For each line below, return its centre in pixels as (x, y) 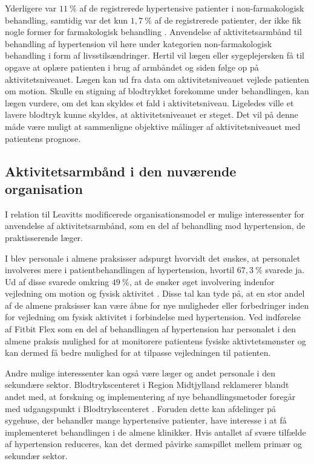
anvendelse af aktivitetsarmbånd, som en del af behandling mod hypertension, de (155, 226)
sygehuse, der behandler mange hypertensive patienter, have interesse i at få (146, 420)
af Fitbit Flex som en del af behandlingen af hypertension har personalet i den (151, 329)
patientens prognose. (43, 138)
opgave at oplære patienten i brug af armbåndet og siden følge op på (132, 67)
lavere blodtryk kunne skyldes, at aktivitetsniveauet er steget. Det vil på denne (152, 114)
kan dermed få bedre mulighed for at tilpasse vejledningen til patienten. (138, 353)
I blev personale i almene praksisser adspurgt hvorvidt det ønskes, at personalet (153, 258)
